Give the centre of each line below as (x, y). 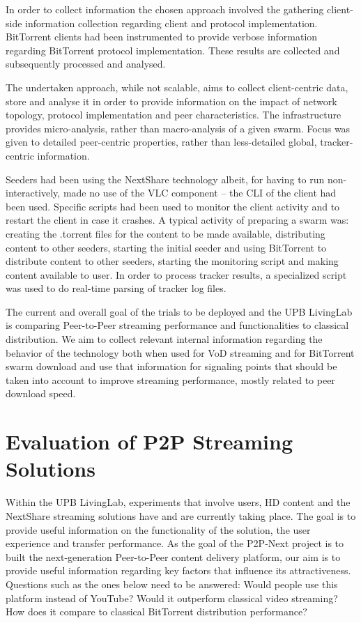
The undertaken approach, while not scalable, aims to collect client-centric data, (177, 87)
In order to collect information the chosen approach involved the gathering (165, 9)
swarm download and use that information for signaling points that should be (171, 366)
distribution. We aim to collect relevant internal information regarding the (164, 339)
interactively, (33, 193)
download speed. (41, 393)
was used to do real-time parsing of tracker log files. (116, 288)
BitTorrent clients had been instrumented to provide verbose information (162, 37)
